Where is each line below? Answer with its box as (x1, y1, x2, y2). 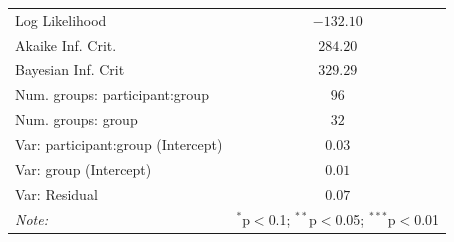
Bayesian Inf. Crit (15, 59, 125, 80)
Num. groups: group (15, 109, 138, 130)
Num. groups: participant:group (15, 84, 209, 105)
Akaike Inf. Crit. (15, 34, 117, 55)
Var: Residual (15, 183, 98, 204)
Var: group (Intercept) (15, 158, 152, 179)
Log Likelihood (15, 9, 107, 30)
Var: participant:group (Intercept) (15, 133, 223, 154)
